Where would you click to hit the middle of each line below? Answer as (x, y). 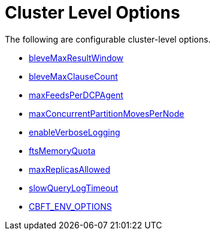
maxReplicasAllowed (69, 169)
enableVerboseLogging (75, 132)
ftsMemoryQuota (62, 150)
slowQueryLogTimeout (74, 188)
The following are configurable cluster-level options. (108, 39)
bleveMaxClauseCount (73, 76)
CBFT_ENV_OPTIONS (70, 206)
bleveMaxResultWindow (76, 58)
